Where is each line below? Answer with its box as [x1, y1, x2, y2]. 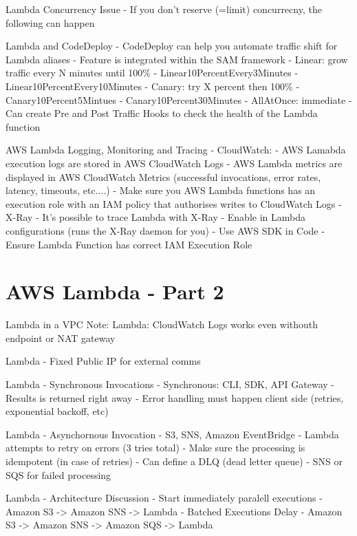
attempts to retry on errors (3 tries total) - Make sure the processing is [6, 440, 305, 455]
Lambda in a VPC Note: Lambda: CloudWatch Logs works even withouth [6, 317, 318, 332]
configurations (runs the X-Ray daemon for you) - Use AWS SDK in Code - [6, 223, 325, 237]
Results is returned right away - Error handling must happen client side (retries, [6, 390, 344, 405]
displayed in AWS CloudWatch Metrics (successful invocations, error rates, [6, 169, 321, 184]
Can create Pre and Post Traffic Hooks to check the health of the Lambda [6, 106, 318, 120]
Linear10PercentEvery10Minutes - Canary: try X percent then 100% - [6, 78, 300, 93]
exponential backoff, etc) [6, 404, 109, 418]
